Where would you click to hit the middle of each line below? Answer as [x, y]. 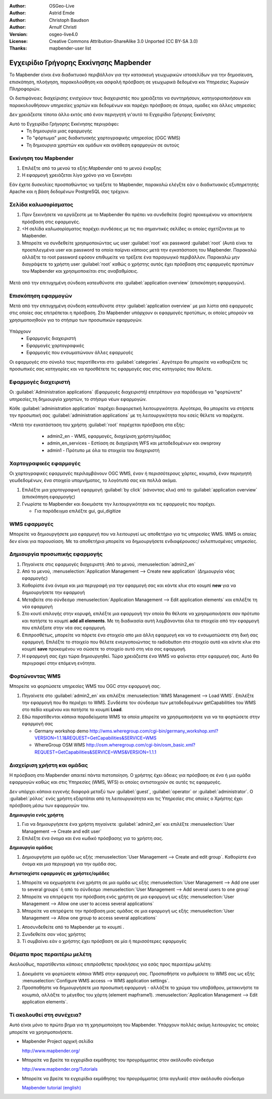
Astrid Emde [62, 13]
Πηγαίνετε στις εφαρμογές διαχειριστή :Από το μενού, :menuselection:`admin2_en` [109, 564]
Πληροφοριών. [25, 89]
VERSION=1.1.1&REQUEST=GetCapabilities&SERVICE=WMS [95, 738]
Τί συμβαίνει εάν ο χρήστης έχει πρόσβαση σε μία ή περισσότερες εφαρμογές [104, 941]
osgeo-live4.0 [63, 34]
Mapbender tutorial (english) [52, 1088]
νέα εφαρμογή [37, 607]
